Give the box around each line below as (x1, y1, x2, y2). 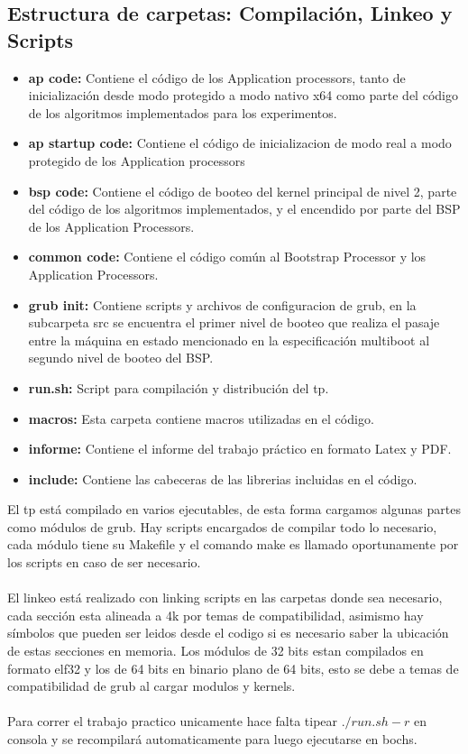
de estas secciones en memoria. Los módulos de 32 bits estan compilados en (7, 641, 424, 660)
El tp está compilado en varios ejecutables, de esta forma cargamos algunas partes (7, 500, 461, 519)
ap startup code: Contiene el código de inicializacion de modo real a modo (28, 133, 452, 152)
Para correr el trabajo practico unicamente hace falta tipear (7, 712, 338, 731)
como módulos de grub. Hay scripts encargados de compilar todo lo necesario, (7, 517, 437, 536)
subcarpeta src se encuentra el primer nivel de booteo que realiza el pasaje (28, 313, 440, 332)
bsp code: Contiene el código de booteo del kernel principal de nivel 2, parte (28, 181, 457, 200)
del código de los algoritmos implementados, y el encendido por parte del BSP (28, 199, 461, 218)
